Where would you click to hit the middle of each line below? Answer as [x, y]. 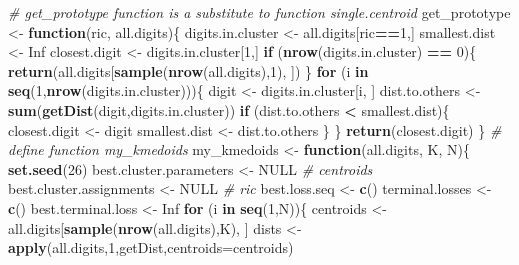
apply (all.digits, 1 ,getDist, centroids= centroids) [151, 247]
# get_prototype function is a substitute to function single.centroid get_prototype [259, 12]
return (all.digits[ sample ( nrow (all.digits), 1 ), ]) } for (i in [188, 70]
